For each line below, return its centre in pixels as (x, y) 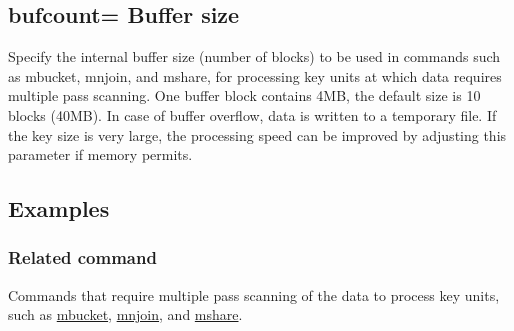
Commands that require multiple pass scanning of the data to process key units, (254, 294)
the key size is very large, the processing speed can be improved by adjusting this (257, 134)
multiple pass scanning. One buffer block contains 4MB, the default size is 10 (244, 95)
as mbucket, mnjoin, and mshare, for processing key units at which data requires (255, 75)
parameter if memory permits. (100, 154)
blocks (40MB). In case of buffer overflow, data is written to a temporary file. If (252, 114)
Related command (82, 257)
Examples (59, 208)
